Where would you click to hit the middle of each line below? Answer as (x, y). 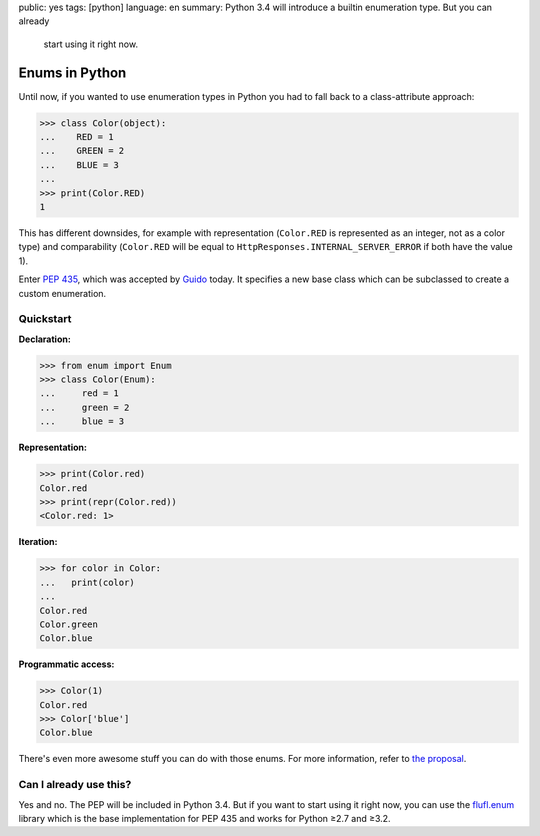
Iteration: (38, 542)
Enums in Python (72, 72)
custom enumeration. (62, 293)
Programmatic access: (66, 664)
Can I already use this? (75, 785)
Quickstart (45, 319)
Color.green (69, 624)
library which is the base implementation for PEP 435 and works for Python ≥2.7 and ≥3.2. (204, 818)
